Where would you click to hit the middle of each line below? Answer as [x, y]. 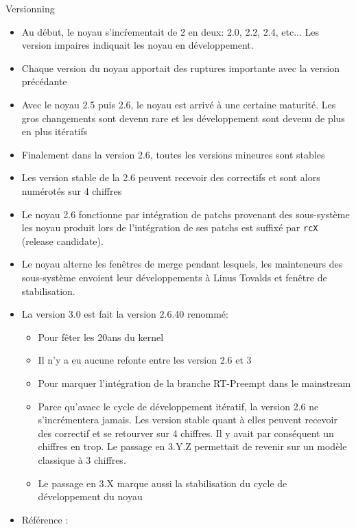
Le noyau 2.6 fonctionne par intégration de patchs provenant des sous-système [186, 214]
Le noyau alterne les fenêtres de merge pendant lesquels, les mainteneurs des [182, 264]
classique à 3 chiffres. [82, 459]
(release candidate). [62, 240]
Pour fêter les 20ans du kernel [101, 337]
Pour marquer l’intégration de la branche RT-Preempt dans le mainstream [194, 383]
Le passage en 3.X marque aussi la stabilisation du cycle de [163, 483]
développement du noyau [90, 496]
